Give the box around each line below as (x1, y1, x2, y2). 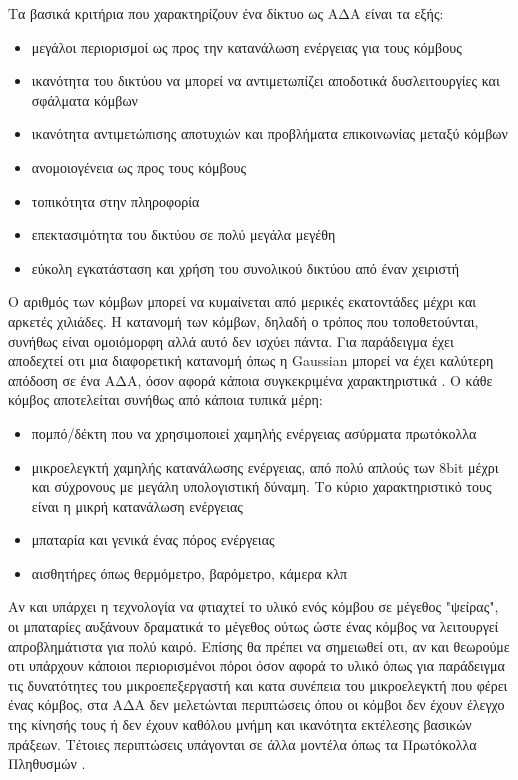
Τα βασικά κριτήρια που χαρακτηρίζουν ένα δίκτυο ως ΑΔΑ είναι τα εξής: (8, 3, 444, 23)
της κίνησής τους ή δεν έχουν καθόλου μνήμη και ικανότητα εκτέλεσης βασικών (8, 714, 472, 735)
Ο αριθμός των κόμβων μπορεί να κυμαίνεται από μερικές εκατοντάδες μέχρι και (8, 291, 476, 312)
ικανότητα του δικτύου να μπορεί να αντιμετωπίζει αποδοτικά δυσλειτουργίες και (31, 70, 500, 91)
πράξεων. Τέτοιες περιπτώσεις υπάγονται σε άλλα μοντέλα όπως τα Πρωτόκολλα (8, 733, 477, 754)
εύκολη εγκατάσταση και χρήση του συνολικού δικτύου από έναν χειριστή (31, 257, 460, 278)
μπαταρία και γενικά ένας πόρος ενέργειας (31, 529, 275, 550)
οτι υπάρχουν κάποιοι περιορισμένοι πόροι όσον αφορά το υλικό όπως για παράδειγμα (8, 655, 505, 676)
